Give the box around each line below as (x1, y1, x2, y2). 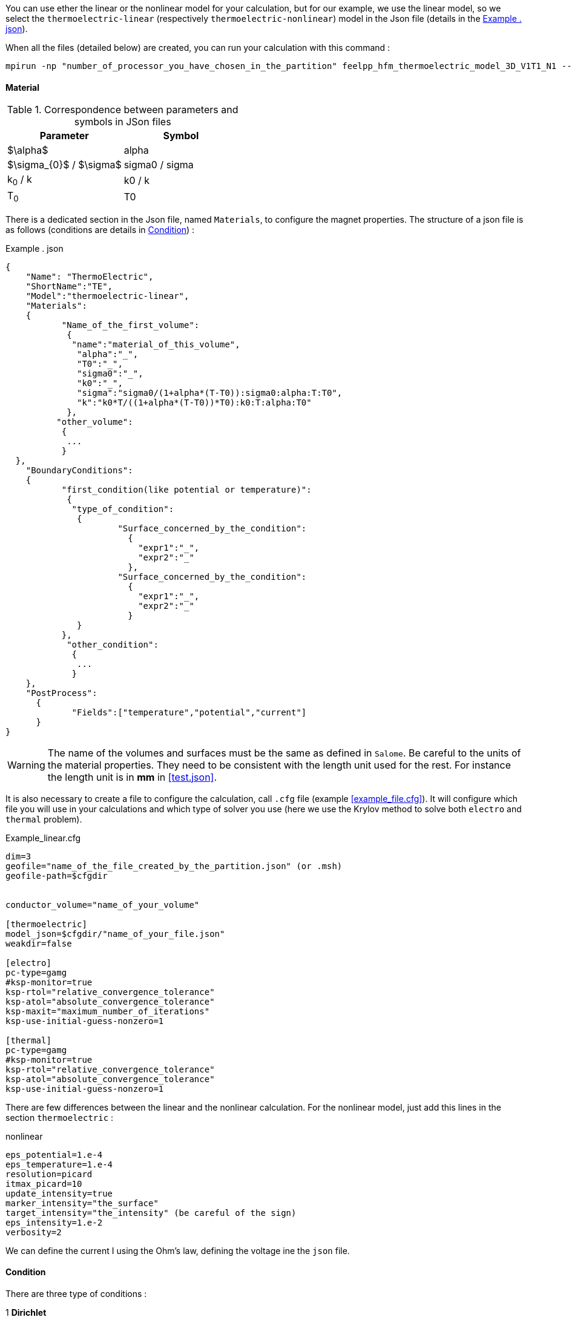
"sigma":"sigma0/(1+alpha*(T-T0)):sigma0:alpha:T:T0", (77, 387, 343, 398)
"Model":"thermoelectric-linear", (25, 291, 189, 301)
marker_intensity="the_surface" (5, 1198, 159, 1208)
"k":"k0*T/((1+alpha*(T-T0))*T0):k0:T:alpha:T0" (77, 397, 312, 407)
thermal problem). (5, 813, 82, 824)
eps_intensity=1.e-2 (5, 1217, 103, 1227)
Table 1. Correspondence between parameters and (7, 103, 238, 116)
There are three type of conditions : (5, 1288, 147, 1299)
